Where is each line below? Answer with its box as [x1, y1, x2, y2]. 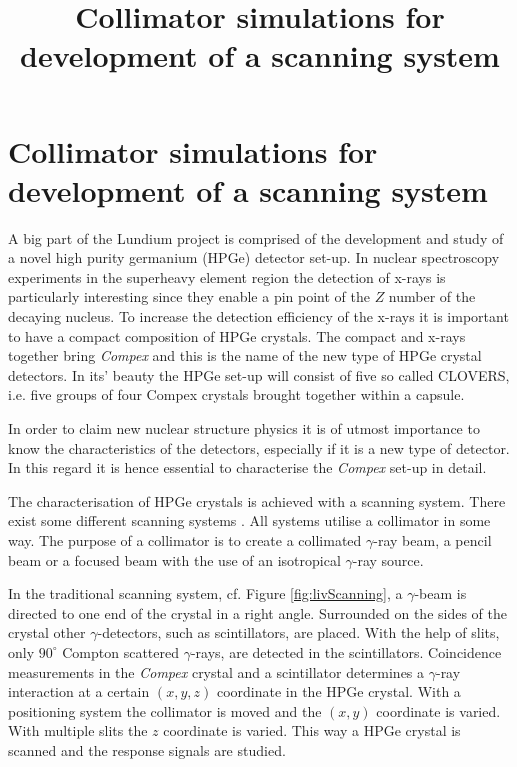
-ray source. [352, 549, 424, 570]
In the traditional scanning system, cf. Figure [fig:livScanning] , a [8, 583, 403, 604]
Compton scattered [62, 641, 179, 662]
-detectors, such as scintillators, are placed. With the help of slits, [97, 622, 500, 643]
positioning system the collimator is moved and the [8, 700, 322, 721]
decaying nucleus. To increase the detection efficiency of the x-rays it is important [8, 306, 509, 327]
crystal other [8, 622, 86, 643]
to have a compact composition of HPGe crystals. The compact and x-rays [8, 325, 466, 346]
